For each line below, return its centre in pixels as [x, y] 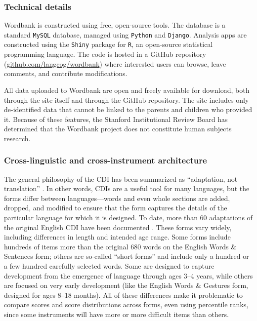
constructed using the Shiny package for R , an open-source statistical [108, 44]
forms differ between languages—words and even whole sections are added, [117, 198]
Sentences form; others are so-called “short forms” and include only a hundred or [127, 256]
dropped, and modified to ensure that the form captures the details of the [116, 208]
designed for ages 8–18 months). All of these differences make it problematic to [124, 295]
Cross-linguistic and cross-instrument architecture [106, 160]
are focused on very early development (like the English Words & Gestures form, [126, 285]
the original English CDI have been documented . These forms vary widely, [118, 227]
